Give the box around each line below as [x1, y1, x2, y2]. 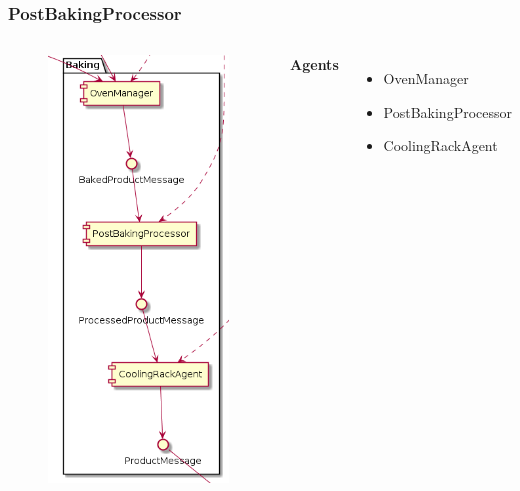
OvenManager [383, 68, 469, 89]
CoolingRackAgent [383, 135, 498, 156]
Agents [290, 54, 339, 75]
